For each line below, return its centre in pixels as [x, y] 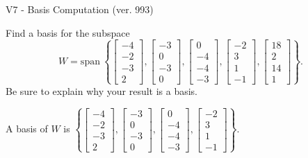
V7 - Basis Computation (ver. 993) [80, 9]
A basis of [27, 129]
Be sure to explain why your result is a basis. [102, 90]
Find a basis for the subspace [68, 32]
